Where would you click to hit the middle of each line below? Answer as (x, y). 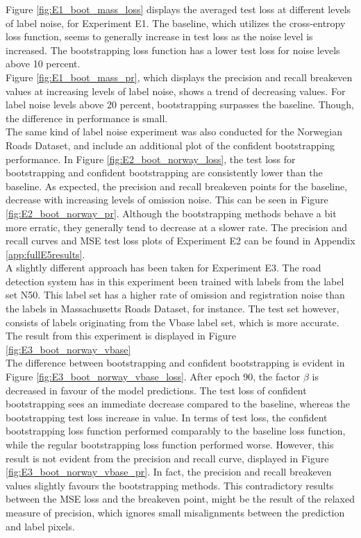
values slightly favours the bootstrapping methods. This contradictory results (170, 485)
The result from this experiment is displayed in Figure (121, 336)
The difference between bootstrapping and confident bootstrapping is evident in (175, 363)
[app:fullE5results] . (45, 254)
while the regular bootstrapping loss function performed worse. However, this (170, 444)
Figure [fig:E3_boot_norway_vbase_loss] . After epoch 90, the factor (153, 377)
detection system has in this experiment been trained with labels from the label (175, 281)
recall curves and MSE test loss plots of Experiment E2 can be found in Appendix (180, 241)
